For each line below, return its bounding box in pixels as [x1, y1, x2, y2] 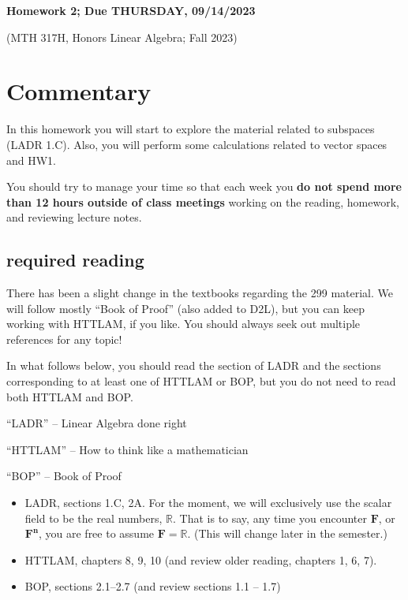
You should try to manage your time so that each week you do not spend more [6, 178, 402, 195]
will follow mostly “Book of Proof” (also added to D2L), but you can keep [6, 300, 365, 316]
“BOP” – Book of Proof [6, 468, 122, 484]
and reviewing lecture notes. [6, 209, 142, 225]
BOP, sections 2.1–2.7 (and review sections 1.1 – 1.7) [24, 578, 281, 594]
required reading [6, 248, 144, 272]
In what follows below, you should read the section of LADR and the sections [6, 357, 381, 374]
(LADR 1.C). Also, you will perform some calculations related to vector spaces [6, 136, 387, 152]
